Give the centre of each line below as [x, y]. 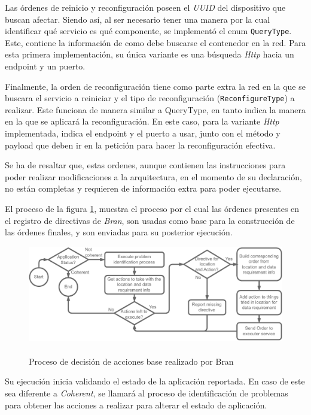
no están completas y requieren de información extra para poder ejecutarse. [143, 188]
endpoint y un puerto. [45, 66]
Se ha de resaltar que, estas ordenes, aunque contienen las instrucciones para [145, 165]
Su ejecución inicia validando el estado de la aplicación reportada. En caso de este [155, 381]
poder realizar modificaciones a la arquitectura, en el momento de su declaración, [153, 176]
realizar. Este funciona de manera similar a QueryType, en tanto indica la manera [155, 109]
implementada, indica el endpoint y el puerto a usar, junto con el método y [143, 133]
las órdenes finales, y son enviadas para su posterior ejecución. [119, 232]
